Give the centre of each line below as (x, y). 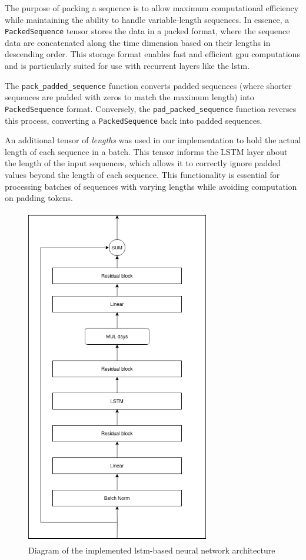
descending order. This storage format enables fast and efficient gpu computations (152, 54)
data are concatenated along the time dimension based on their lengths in (138, 42)
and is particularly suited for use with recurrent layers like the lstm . (127, 66)
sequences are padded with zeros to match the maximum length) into (129, 97)
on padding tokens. (39, 198)
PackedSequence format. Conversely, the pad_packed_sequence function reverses (151, 108)
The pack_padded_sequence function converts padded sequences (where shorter (148, 85)
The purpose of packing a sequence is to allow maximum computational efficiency (152, 8)
